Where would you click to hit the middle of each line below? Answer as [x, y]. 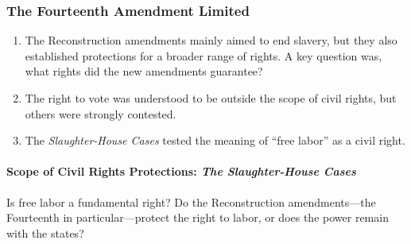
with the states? [45, 232]
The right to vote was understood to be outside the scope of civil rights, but [211, 98]
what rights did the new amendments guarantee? [144, 71]
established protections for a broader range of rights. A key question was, [204, 55]
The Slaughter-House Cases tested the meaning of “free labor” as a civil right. [215, 140]
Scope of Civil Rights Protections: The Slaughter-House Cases [181, 171]
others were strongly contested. [101, 113]
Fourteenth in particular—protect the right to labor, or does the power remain [198, 217]
